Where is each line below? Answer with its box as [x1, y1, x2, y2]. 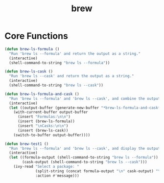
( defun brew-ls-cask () [4, 69, 53, 74]
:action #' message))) [35, 173, 79, 178]
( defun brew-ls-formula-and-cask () [4, 91, 79, 96]
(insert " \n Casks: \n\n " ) [17, 123, 69, 129]
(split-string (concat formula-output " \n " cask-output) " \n [35, 168, 163, 174]
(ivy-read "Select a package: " [13, 164, 79, 169]
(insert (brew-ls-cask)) [17, 128, 69, 133]
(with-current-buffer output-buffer [13, 110, 89, 115]
